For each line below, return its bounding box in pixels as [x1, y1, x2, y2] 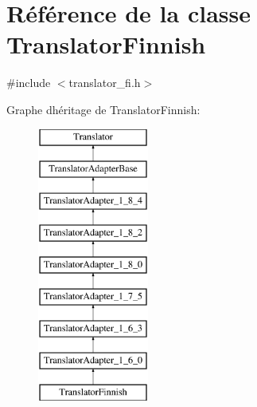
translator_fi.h [68, 74, 141, 91]
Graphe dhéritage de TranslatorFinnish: [6, 101, 201, 117]
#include [6, 74, 51, 91]
